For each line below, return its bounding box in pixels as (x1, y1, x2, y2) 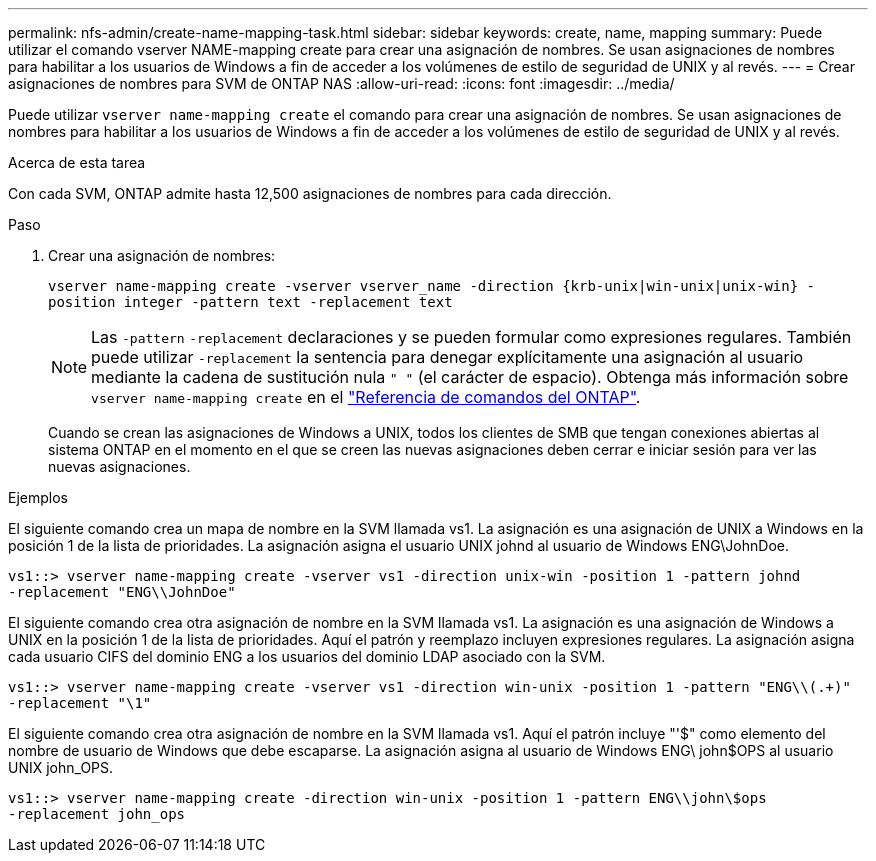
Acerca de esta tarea (8, 154, 146, 171)
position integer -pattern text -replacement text (48, 294, 453, 310)
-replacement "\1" (8, 695, 152, 711)
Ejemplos (8, 489, 68, 506)
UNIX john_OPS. (8, 759, 114, 776)
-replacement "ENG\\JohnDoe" (8, 584, 236, 600)
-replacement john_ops (8, 806, 186, 822)
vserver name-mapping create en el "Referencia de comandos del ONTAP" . (91, 387, 641, 407)
